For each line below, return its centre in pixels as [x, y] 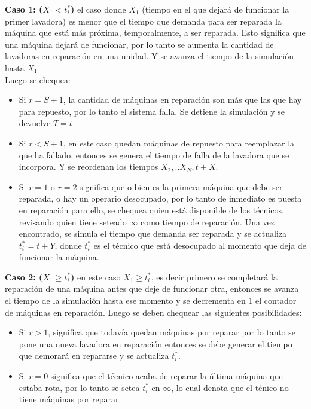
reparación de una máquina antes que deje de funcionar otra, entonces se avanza [152, 289]
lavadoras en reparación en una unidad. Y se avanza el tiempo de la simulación [149, 56]
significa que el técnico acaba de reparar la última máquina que [167, 376]
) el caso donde [98, 9]
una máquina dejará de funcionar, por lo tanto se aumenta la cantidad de [139, 44]
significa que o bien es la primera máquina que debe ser [181, 186]
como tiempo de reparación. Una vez [208, 222]
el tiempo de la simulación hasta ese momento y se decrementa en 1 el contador [151, 300]
